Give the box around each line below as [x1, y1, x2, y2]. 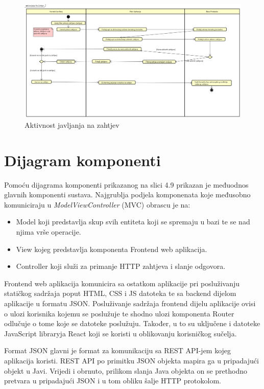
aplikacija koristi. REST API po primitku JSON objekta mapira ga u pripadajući [4, 355, 259, 365]
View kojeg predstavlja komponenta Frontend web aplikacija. [16, 243, 207, 254]
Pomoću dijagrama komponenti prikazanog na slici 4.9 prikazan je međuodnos [4, 179, 249, 190]
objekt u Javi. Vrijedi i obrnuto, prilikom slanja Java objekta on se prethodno [4, 365, 247, 376]
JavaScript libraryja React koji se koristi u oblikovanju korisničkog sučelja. [4, 328, 237, 338]
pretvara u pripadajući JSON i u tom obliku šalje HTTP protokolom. [4, 375, 221, 386]
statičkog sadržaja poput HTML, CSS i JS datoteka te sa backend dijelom [4, 288, 236, 299]
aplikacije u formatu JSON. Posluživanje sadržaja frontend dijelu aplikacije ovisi [4, 298, 256, 308]
